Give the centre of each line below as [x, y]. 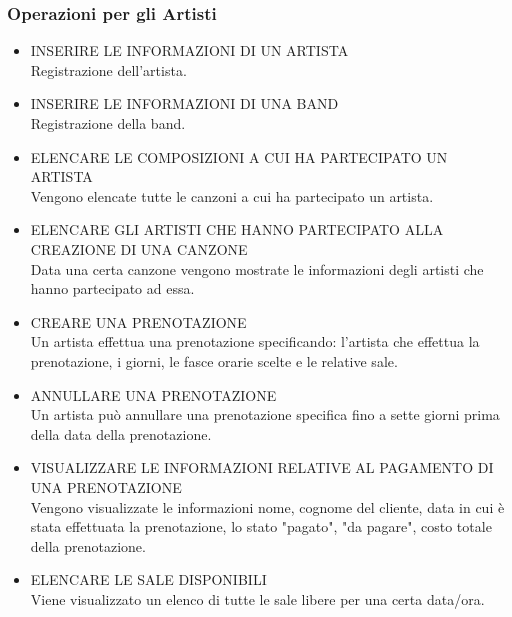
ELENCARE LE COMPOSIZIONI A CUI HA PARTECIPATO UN [239, 156]
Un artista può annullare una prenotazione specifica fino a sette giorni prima [265, 414]
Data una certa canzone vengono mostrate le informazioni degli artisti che [257, 268]
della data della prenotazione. [121, 433]
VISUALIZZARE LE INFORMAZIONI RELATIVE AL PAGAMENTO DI [262, 467]
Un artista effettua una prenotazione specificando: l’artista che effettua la [255, 341]
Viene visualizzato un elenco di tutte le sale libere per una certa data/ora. [257, 598]
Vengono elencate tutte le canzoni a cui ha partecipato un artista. [232, 195]
